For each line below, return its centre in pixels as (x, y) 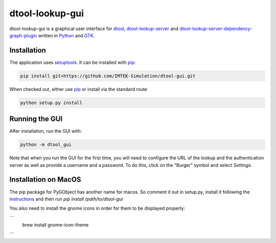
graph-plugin (23, 35)
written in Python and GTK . (66, 35)
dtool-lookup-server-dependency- (216, 29)
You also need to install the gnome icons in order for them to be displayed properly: (97, 208)
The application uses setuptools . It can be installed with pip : (73, 62)
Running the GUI (36, 119)
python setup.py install (51, 103)
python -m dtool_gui (46, 145)
